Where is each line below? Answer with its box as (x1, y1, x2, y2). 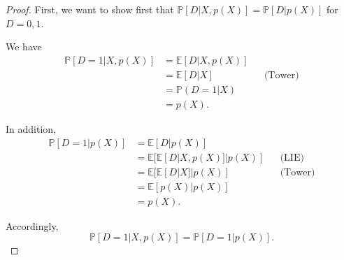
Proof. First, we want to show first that (6, 2, 174, 16)
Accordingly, (6, 218, 59, 233)
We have (6, 39, 42, 54)
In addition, (6, 121, 56, 136)
